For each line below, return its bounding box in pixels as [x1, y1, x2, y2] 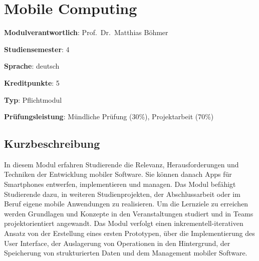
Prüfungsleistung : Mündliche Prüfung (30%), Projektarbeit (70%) [4, 111, 214, 122]
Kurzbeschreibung [4, 136, 100, 151]
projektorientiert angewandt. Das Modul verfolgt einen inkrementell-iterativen [4, 218, 243, 228]
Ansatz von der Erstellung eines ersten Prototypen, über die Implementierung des [4, 228, 255, 238]
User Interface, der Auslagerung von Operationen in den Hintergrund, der [4, 237, 230, 248]
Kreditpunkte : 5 [4, 77, 60, 88]
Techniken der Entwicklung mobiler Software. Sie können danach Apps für [4, 169, 232, 179]
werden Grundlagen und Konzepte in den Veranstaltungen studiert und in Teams [4, 208, 253, 218]
